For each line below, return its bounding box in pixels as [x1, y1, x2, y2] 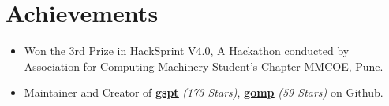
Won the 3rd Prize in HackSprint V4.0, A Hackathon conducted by [24, 42, 350, 59]
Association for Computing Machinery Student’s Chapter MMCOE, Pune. [24, 57, 383, 74]
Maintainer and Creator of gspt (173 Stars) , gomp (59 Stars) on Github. [24, 84, 383, 101]
